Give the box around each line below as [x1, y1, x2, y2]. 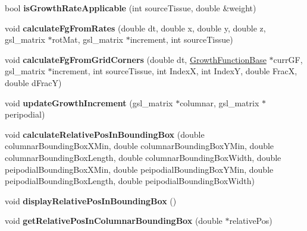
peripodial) [5, 108, 45, 121]
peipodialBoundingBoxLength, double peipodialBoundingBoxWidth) [5, 175, 255, 187]
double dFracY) [5, 76, 62, 88]
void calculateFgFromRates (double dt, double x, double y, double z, [5, 21, 266, 34]
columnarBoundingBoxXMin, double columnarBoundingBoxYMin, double [5, 140, 274, 152]
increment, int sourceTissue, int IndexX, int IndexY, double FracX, [52, 65, 297, 77]
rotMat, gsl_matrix [52, 33, 124, 46]
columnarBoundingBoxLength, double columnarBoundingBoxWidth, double [5, 151, 281, 163]
